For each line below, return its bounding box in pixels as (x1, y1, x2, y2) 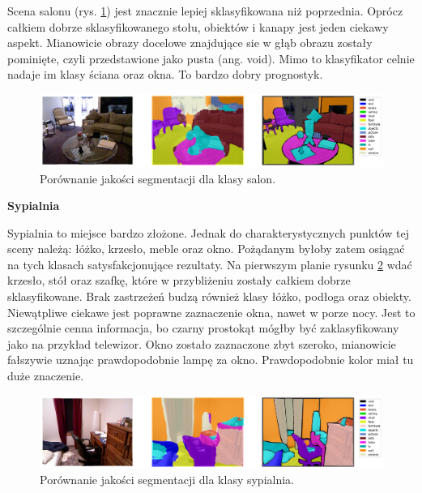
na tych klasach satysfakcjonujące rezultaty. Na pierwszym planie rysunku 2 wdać (7, 255, 412, 272)
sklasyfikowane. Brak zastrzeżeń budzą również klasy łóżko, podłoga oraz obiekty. (7, 288, 411, 305)
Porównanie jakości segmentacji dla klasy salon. (40, 169, 276, 186)
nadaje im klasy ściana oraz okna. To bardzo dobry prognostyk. (7, 66, 323, 83)
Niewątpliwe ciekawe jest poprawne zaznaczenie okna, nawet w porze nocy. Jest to (7, 303, 416, 320)
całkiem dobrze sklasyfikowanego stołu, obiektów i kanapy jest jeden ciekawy (7, 18, 389, 35)
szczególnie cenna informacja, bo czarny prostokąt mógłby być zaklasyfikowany (7, 319, 399, 337)
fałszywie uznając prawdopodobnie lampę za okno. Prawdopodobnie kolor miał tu (7, 351, 414, 368)
